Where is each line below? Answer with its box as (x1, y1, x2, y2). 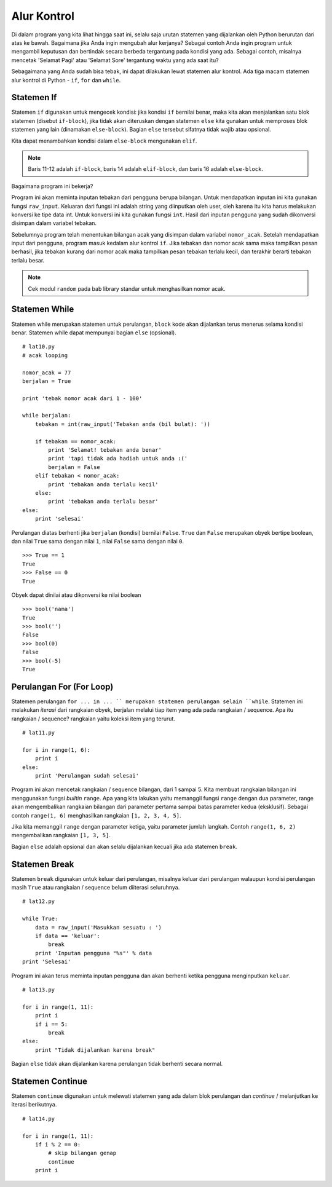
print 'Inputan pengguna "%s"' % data (34, 950, 152, 956)
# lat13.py (22, 986, 55, 993)
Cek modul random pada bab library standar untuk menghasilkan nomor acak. (28, 285, 226, 292)
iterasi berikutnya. (11, 1101, 57, 1108)
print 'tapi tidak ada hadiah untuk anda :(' (48, 455, 188, 462)
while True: (22, 915, 58, 922)
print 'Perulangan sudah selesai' (34, 772, 140, 779)
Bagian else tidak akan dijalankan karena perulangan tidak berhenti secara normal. (11, 1060, 223, 1068)
